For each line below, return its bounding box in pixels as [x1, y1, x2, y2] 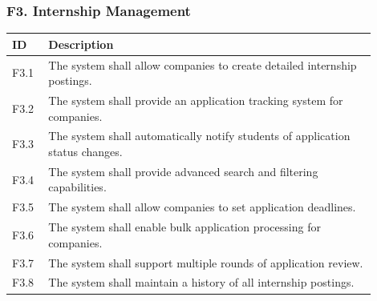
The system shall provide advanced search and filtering [48, 163, 318, 179]
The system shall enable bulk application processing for [48, 219, 321, 235]
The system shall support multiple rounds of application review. [48, 254, 363, 271]
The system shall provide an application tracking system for [48, 92, 343, 108]
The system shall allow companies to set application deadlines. [48, 199, 356, 215]
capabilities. [48, 179, 107, 195]
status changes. [48, 143, 123, 160]
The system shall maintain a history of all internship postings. [48, 274, 355, 291]
